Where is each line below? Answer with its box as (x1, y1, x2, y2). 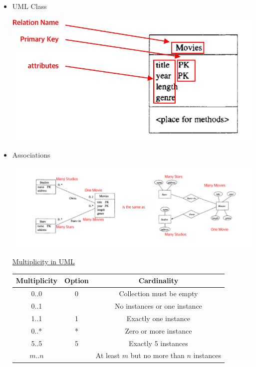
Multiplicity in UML (12, 256, 75, 267)
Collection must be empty (119, 288, 198, 299)
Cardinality (138, 275, 179, 286)
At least (95, 350, 120, 361)
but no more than (130, 350, 185, 361)
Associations (12, 149, 50, 160)
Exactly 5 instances (129, 338, 188, 348)
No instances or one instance (114, 301, 202, 311)
